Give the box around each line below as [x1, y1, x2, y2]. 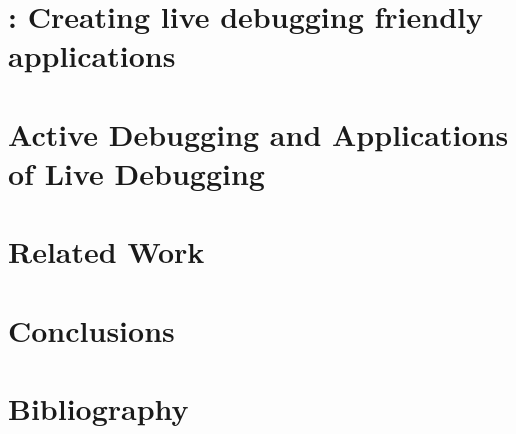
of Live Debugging [8, 152, 265, 193]
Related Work [8, 231, 205, 272]
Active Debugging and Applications [8, 113, 509, 154]
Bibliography [8, 388, 189, 429]
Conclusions [8, 309, 175, 350]
